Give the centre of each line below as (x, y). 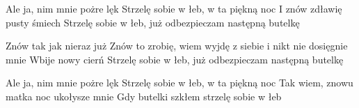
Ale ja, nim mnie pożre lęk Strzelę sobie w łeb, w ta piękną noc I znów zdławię (174, 8)
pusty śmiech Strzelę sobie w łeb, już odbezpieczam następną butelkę (153, 22)
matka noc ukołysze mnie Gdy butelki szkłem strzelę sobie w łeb (144, 96)
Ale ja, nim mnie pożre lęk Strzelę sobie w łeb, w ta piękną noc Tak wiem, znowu (179, 83)
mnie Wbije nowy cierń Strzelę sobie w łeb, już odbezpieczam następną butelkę (175, 59)
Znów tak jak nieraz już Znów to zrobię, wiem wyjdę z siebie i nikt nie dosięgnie (177, 46)
